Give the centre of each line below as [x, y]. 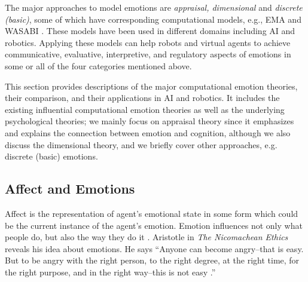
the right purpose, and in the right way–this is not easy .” [110, 272]
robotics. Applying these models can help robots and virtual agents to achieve [148, 42]
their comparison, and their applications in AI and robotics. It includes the [142, 98]
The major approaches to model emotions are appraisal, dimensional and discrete [154, 7]
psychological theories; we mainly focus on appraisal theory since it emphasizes [150, 121]
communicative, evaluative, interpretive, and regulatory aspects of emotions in [148, 54]
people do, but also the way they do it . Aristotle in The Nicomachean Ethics [147, 237]
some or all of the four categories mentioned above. [98, 65]
